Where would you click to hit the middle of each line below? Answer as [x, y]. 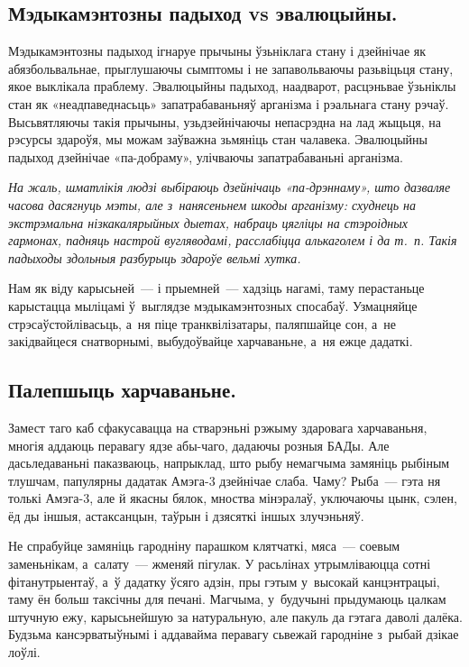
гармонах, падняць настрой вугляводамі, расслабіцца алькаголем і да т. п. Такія [233, 240]
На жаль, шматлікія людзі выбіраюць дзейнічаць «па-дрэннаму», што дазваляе [230, 187]
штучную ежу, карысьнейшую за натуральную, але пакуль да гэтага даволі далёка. [235, 616]
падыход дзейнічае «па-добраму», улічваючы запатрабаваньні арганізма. [206, 156]
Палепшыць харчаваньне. [122, 390]
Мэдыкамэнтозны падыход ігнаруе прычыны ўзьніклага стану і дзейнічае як [217, 51]
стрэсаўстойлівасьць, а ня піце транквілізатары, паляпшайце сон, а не [202, 323]
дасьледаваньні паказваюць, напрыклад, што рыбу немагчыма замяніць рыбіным [229, 463]
